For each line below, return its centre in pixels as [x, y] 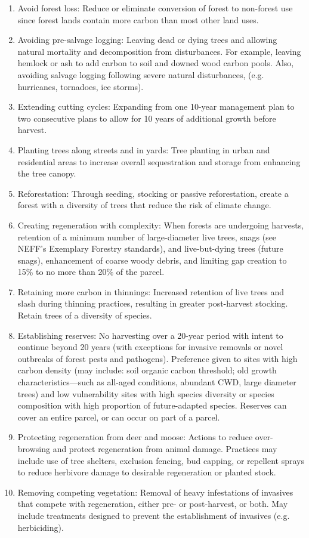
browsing [34, 449]
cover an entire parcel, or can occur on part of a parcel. [119, 417]
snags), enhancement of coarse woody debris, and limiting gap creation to [152, 260]
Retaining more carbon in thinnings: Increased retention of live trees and [151, 291]
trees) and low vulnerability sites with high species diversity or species [146, 393]
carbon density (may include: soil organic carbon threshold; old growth [147, 370]
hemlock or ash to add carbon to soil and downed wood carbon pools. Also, [156, 63]
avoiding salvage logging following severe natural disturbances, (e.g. [141, 74]
